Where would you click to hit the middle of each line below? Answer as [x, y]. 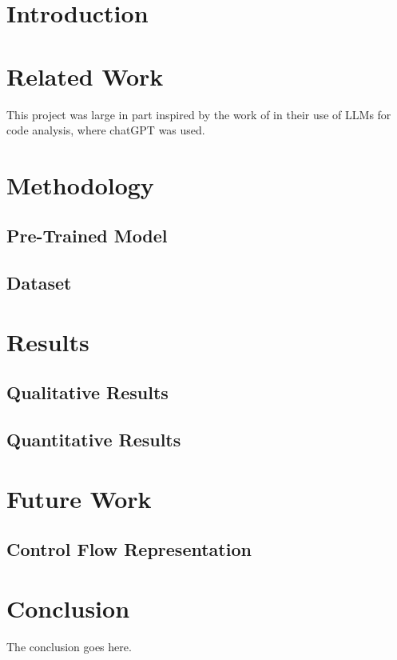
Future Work [79, 498]
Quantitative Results [94, 440]
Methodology [80, 184]
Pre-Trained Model [87, 236]
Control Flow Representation [129, 549]
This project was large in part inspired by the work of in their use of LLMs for [199, 114]
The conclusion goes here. [69, 646]
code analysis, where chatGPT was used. [106, 130]
